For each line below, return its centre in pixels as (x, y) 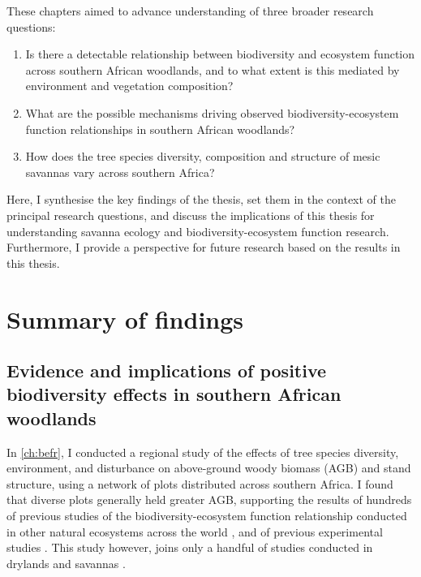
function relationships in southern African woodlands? (160, 129)
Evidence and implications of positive (167, 370)
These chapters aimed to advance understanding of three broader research (190, 11)
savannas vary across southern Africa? (120, 172)
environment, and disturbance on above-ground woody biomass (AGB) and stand (209, 468)
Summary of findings (125, 319)
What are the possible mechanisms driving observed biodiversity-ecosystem (212, 112)
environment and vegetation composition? (129, 86)
